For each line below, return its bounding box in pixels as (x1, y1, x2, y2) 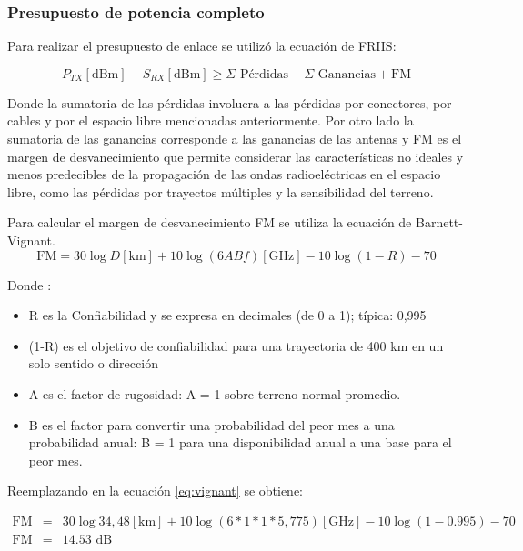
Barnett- (415, 213, 463, 232)
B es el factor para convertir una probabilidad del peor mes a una (28, 415, 395, 434)
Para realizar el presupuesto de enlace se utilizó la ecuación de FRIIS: (7, 36, 397, 55)
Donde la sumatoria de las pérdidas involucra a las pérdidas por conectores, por (7, 93, 452, 112)
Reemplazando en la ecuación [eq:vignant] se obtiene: (7, 481, 304, 500)
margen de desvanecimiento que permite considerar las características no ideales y (7, 146, 464, 165)
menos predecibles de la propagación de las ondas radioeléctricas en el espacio (7, 165, 441, 184)
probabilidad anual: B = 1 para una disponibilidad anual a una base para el (28, 433, 452, 452)
